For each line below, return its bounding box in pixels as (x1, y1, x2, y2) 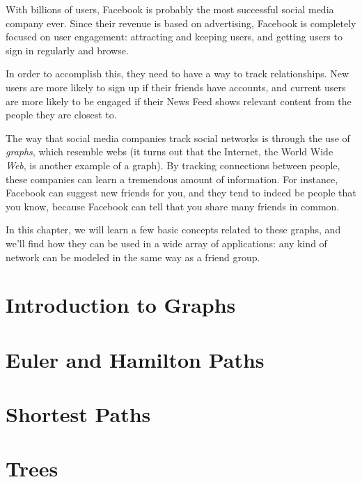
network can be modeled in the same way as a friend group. (6, 249, 260, 264)
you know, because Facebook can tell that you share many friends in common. (6, 199, 340, 213)
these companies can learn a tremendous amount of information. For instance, (6, 171, 338, 186)
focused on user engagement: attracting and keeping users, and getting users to (6, 29, 343, 44)
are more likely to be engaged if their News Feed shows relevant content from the (6, 93, 352, 108)
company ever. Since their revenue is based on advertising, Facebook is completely (6, 15, 356, 30)
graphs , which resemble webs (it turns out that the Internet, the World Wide (6, 144, 333, 159)
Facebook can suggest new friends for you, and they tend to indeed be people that (6, 185, 356, 200)
